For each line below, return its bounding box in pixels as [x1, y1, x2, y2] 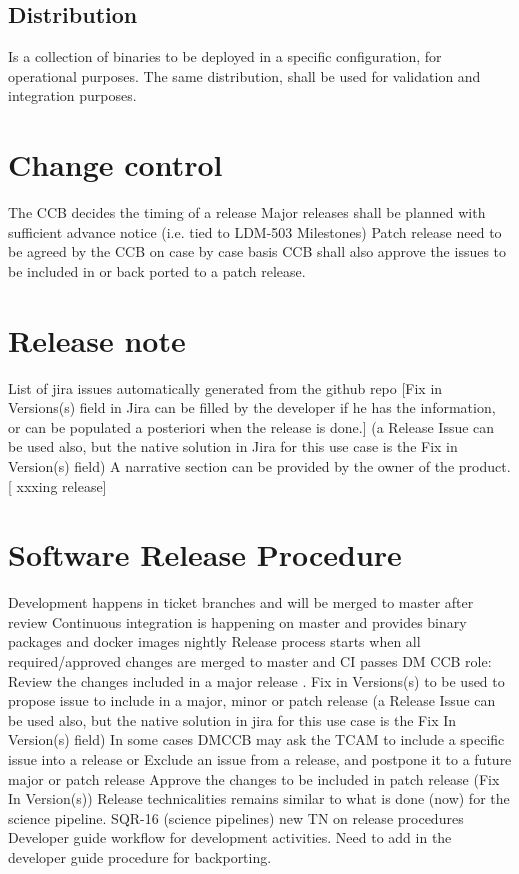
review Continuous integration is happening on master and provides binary [8, 611, 467, 632]
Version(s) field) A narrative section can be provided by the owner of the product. [8, 455, 511, 476]
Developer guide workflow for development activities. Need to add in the [8, 827, 452, 848]
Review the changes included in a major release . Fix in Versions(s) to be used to [8, 670, 505, 691]
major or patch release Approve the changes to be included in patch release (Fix [8, 768, 500, 789]
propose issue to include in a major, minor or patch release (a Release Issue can [8, 690, 496, 711]
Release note [8, 319, 186, 360]
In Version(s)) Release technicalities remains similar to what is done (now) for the [8, 788, 510, 809]
